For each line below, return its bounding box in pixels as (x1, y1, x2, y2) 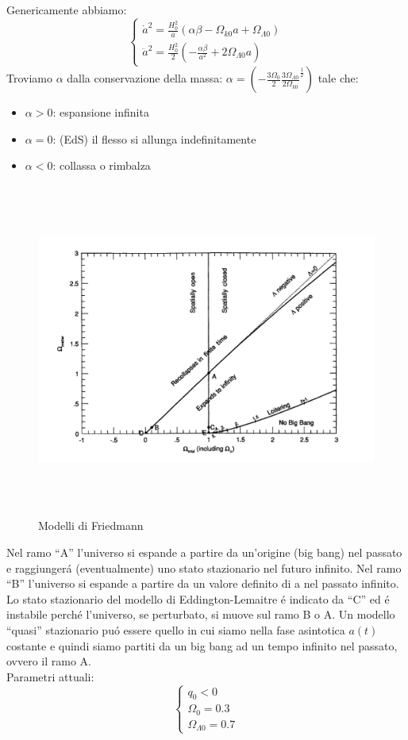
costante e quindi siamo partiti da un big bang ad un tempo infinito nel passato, (6, 637, 398, 654)
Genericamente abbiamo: (6, 2, 127, 17)
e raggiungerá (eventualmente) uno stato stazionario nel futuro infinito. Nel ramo (6, 559, 402, 576)
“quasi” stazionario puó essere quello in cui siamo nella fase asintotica (6, 621, 345, 638)
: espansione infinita (52, 104, 149, 121)
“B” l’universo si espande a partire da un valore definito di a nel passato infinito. (6, 575, 399, 592)
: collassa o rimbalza (52, 157, 151, 174)
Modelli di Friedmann (38, 517, 144, 534)
